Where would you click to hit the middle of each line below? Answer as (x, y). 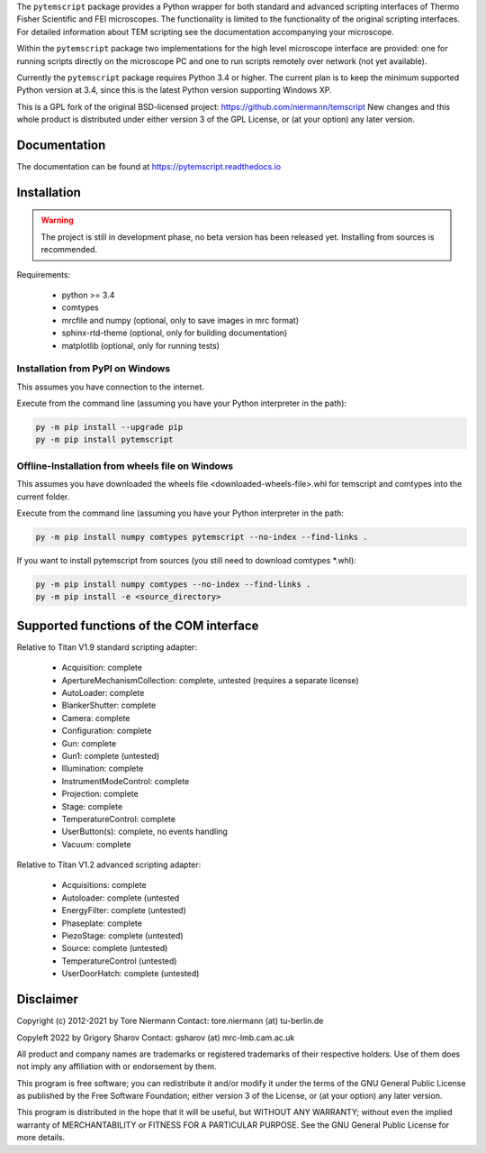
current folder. (43, 497)
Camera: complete (96, 718)
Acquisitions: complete (104, 885)
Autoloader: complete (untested (121, 898)
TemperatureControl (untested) (119, 961)
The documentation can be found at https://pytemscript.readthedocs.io (149, 167)
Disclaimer (47, 999)
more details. (41, 1138)
